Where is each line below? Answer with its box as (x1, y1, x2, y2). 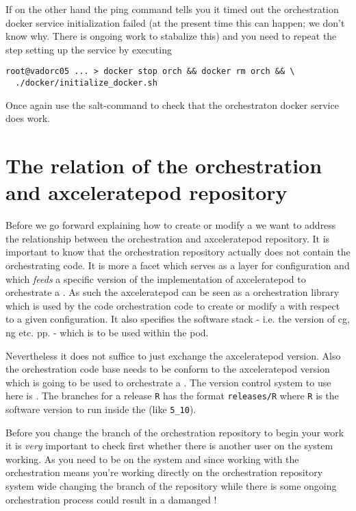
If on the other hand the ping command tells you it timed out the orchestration (5, 2, 339, 16)
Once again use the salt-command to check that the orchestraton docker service (5, 97, 339, 112)
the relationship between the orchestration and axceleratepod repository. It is (5, 231, 330, 245)
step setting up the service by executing (5, 42, 172, 56)
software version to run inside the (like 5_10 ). (5, 401, 196, 416)
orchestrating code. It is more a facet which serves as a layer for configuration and (5, 258, 350, 272)
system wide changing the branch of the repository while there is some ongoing (5, 479, 337, 493)
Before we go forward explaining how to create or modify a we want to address (5, 218, 336, 232)
